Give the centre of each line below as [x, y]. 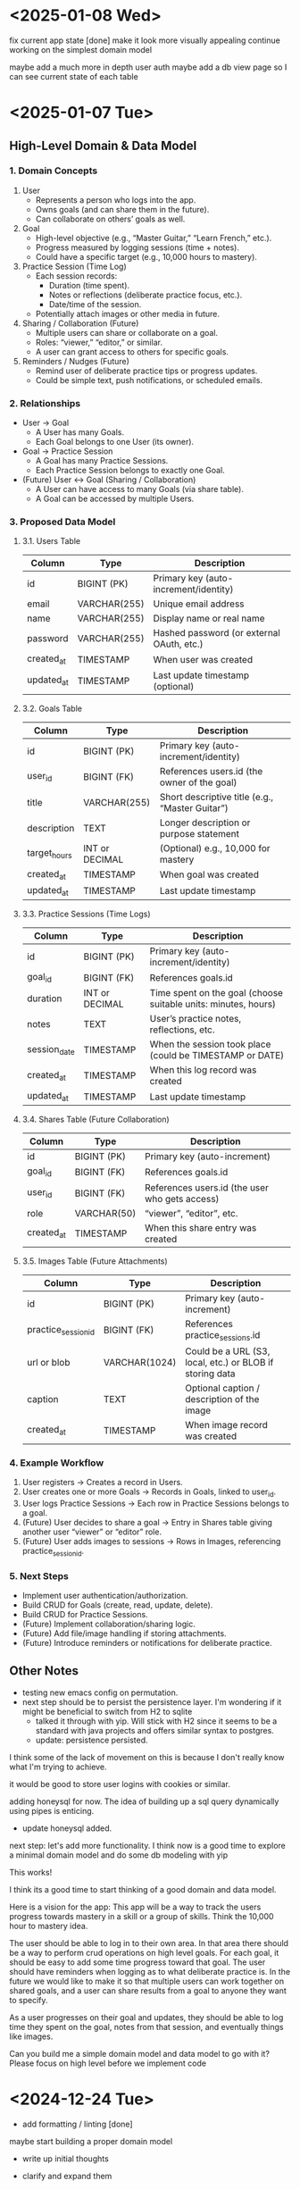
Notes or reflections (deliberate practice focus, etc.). [146, 295]
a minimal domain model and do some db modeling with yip [119, 1855]
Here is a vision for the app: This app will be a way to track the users [135, 1907]
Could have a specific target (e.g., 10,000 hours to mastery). [146, 256]
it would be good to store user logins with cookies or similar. [120, 1784]
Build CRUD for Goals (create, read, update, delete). [117, 1605]
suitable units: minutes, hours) [213, 1004]
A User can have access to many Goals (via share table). [139, 489]
